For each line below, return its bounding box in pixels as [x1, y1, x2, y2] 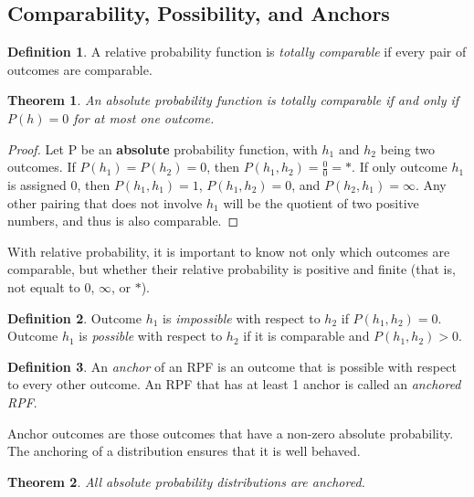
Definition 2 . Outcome [7, 308, 142, 327]
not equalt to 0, [7, 277, 95, 296]
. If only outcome [352, 157, 448, 176]
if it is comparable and [243, 326, 370, 345]
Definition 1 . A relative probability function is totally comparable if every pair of [7, 42, 467, 61]
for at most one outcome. [73, 108, 215, 127]
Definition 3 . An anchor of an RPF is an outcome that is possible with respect [7, 356, 457, 375]
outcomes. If [7, 157, 76, 176]
